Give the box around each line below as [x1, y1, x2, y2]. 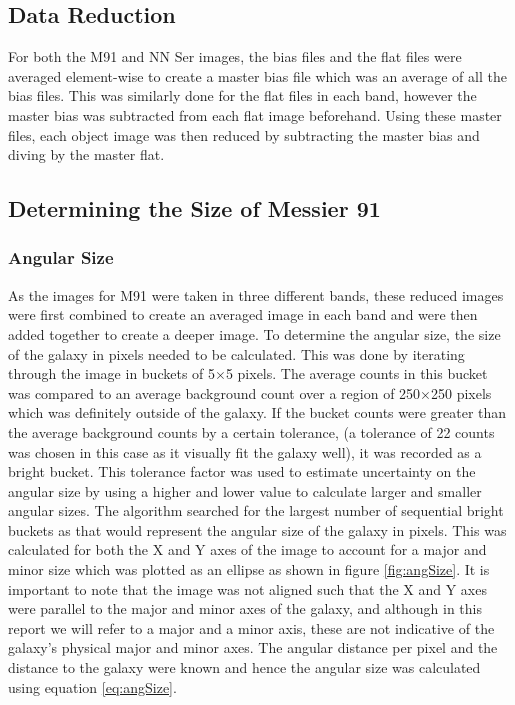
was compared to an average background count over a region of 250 [8, 382, 421, 403]
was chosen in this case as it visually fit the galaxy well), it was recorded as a [8, 441, 482, 462]
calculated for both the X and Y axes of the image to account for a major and [8, 539, 487, 560]
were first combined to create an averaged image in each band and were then [8, 304, 478, 325]
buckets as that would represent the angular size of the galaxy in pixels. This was [8, 519, 507, 540]
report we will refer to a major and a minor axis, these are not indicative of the [8, 617, 495, 638]
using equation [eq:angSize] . [8, 676, 177, 697]
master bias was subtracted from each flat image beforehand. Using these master [8, 104, 502, 125]
